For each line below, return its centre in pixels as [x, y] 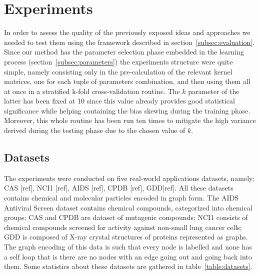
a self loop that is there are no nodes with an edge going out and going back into [128, 256]
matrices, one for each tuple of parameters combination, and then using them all [127, 81]
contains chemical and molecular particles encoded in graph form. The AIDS [121, 198]
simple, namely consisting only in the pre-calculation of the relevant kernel [118, 71]
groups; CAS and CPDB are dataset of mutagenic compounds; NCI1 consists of [126, 217]
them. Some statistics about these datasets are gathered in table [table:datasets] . [128, 266]
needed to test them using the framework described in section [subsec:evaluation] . [129, 42]
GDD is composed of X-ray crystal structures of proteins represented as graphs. [126, 237]
